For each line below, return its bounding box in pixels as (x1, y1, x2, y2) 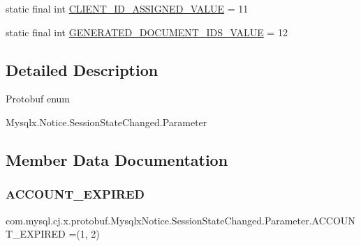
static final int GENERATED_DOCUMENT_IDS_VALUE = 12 (6, 24, 288, 39)
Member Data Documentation (6, 148, 228, 170)
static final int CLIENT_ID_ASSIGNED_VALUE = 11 (6, 1, 249, 15)
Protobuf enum (6, 91, 71, 106)
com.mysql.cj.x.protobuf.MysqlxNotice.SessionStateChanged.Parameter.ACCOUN (6, 213, 355, 227)
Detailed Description (6, 59, 159, 80)
